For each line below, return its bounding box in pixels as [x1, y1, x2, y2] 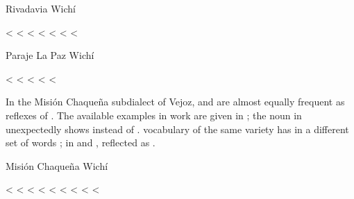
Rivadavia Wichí [6, 1, 76, 15]
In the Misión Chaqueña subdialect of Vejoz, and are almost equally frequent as [6, 94, 345, 109]
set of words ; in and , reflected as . [6, 135, 155, 150]
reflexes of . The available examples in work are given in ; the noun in [6, 107, 302, 122]
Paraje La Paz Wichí [6, 48, 94, 62]
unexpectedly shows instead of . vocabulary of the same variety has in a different [6, 121, 349, 136]
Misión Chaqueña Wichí [6, 158, 108, 173]
